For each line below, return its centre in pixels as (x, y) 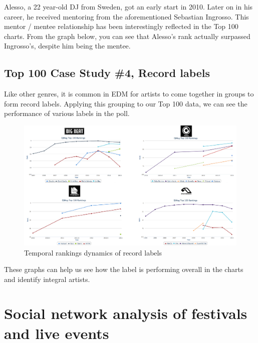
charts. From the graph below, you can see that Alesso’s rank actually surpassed (127, 36)
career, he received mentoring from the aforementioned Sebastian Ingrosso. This (126, 16)
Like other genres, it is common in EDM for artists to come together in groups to (129, 94)
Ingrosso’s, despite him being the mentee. (67, 46)
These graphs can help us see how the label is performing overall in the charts (124, 269)
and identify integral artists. (47, 279)
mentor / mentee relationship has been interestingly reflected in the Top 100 (121, 26)
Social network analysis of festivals (126, 313)
